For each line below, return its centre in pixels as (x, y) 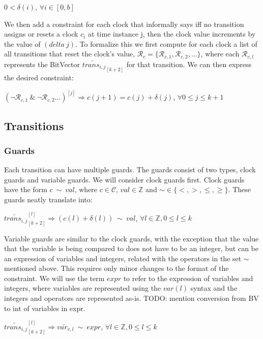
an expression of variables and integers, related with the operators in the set (123, 258)
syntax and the (214, 288)
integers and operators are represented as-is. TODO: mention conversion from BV (131, 298)
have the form (26, 189)
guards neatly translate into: (48, 199)
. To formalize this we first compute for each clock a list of (166, 43)
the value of (22, 43)
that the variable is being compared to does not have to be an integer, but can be (131, 248)
